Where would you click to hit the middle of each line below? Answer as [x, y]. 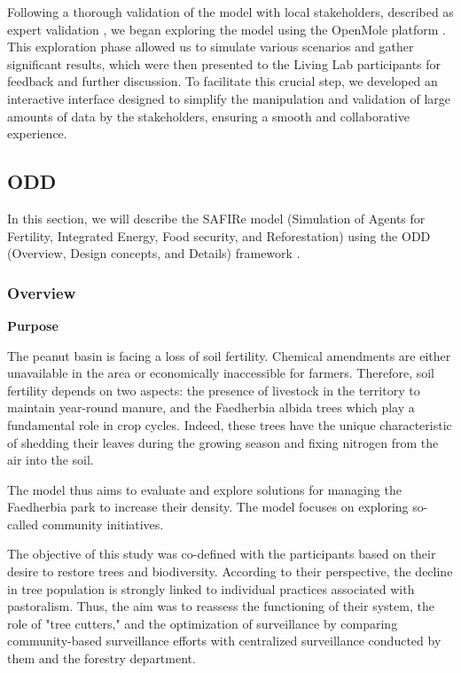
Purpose [33, 325]
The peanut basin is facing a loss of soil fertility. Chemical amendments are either [229, 355]
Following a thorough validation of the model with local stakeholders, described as [230, 12]
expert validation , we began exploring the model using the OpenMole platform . [227, 29]
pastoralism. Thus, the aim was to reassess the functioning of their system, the [221, 606]
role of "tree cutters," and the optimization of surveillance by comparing [203, 623]
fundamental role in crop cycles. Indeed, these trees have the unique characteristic [230, 424]
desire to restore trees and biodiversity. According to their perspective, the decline [230, 571]
